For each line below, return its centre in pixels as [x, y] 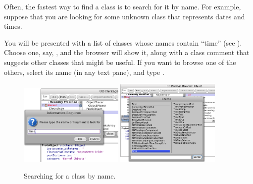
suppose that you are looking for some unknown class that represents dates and [125, 16]
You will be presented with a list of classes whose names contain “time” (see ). [123, 42]
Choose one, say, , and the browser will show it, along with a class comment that [127, 52]
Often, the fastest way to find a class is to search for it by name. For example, [123, 6]
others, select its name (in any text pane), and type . [84, 72]
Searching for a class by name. [70, 176]
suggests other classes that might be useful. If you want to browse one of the [120, 62]
